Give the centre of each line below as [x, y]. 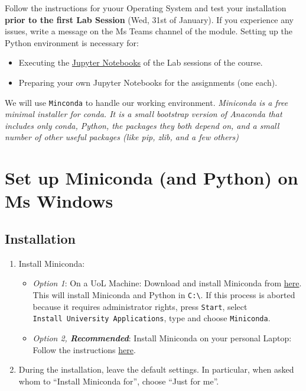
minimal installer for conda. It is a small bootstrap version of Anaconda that [144, 114]
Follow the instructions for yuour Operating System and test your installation [146, 8]
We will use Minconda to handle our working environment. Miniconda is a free [147, 102]
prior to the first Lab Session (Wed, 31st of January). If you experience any [149, 19]
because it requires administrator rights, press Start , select [140, 306]
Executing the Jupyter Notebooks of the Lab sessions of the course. [141, 62]
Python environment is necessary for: [72, 42]
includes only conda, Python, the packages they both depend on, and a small [142, 125]
